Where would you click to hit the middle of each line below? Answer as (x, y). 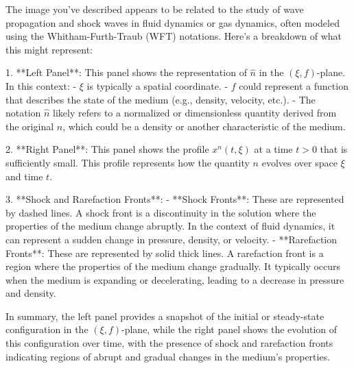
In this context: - (41, 85)
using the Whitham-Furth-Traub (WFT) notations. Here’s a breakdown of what (174, 36)
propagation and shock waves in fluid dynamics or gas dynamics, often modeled (173, 22)
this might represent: (49, 49)
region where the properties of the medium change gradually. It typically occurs (173, 266)
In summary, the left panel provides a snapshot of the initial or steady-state (165, 316)
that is (334, 149)
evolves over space (299, 162)
